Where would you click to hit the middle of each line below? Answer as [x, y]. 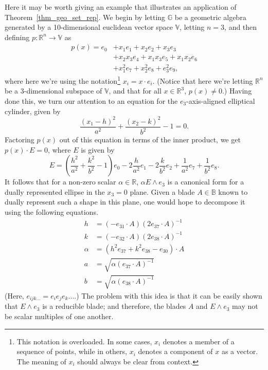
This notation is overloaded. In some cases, [84, 341]
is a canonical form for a [206, 182]
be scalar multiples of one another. [59, 316]
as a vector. [240, 351]
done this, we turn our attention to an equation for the [91, 101]
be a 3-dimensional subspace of [53, 91]
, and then [241, 27]
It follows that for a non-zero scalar [60, 182]
